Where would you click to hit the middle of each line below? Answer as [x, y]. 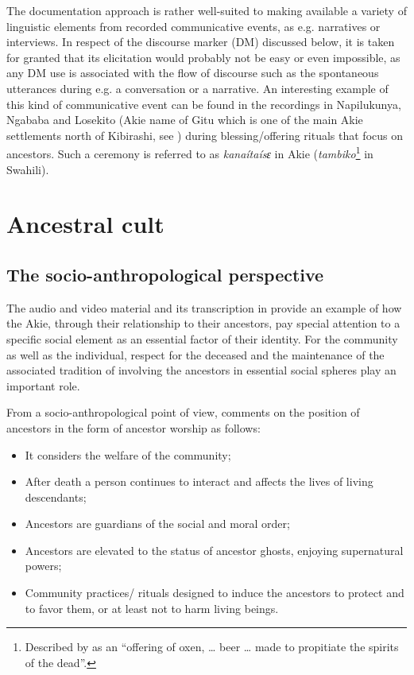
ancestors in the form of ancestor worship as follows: [133, 427]
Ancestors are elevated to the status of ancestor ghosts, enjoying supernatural [214, 550]
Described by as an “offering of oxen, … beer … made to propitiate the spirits [212, 647]
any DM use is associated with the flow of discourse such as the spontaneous [193, 73]
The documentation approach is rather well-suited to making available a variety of [207, 10]
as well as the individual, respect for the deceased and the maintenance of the [195, 354]
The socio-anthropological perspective [165, 274]
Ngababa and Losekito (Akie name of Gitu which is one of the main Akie [185, 120]
